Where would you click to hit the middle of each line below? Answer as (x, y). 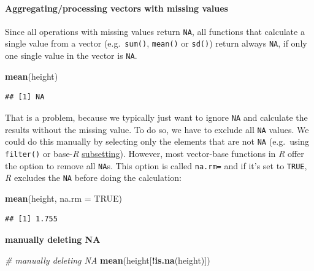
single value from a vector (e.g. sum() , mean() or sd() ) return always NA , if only (156, 43)
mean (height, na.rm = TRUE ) (63, 198)
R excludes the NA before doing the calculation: (93, 177)
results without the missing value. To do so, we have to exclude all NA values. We (157, 129)
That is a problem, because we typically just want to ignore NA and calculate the (156, 117)
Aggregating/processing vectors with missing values (117, 8)
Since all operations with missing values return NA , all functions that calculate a (155, 31)
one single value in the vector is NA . (71, 55)
